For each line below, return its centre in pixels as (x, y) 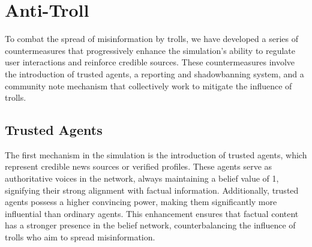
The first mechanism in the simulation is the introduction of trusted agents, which (156, 154)
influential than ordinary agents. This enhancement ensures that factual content (152, 213)
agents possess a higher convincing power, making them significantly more (141, 202)
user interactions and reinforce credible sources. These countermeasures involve (150, 62)
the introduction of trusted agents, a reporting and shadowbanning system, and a (154, 73)
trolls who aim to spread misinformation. (80, 237)
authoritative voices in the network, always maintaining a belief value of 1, (142, 178)
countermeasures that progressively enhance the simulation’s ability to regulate (150, 50)
